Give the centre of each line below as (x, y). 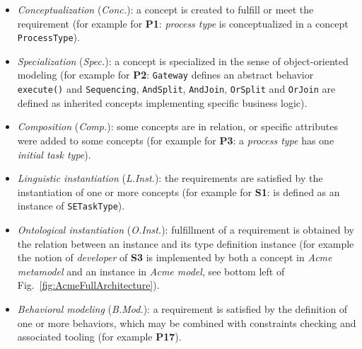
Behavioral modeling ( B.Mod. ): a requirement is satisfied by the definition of (182, 308)
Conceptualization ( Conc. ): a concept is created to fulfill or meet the (165, 9)
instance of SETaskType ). (71, 206)
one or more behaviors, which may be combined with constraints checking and (187, 322)
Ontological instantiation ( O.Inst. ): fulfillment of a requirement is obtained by (186, 229)
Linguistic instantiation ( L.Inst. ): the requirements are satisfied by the (170, 178)
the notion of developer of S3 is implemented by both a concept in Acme (175, 257)
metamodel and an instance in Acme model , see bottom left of (151, 271)
